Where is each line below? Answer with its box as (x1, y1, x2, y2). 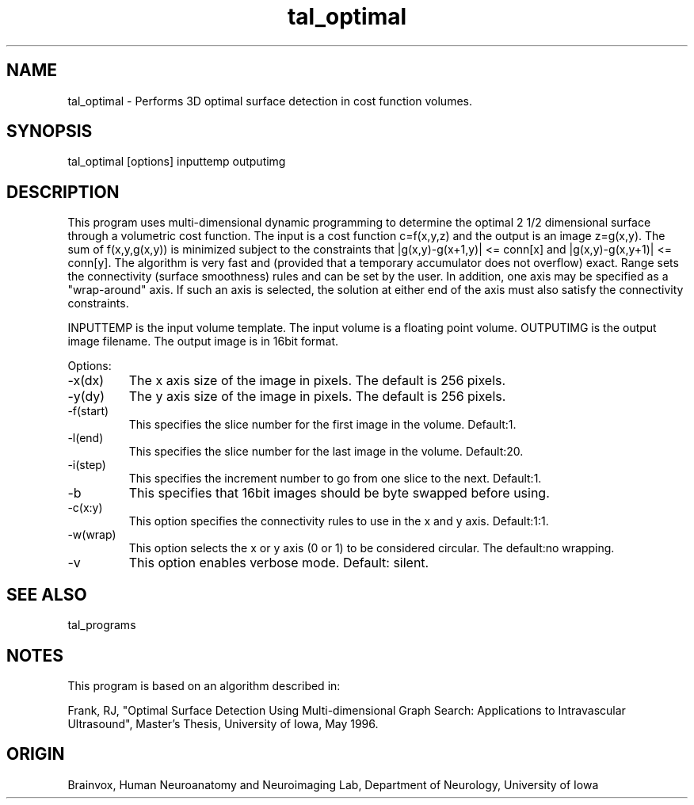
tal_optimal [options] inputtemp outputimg (67, 155, 286, 169)
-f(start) (67, 404, 109, 418)
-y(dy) (67, 388, 105, 405)
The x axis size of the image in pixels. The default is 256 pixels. (128, 372, 506, 389)
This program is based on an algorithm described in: (67, 678, 341, 692)
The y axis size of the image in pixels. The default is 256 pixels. (128, 388, 506, 405)
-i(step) (67, 458, 106, 472)
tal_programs (67, 618, 136, 632)
